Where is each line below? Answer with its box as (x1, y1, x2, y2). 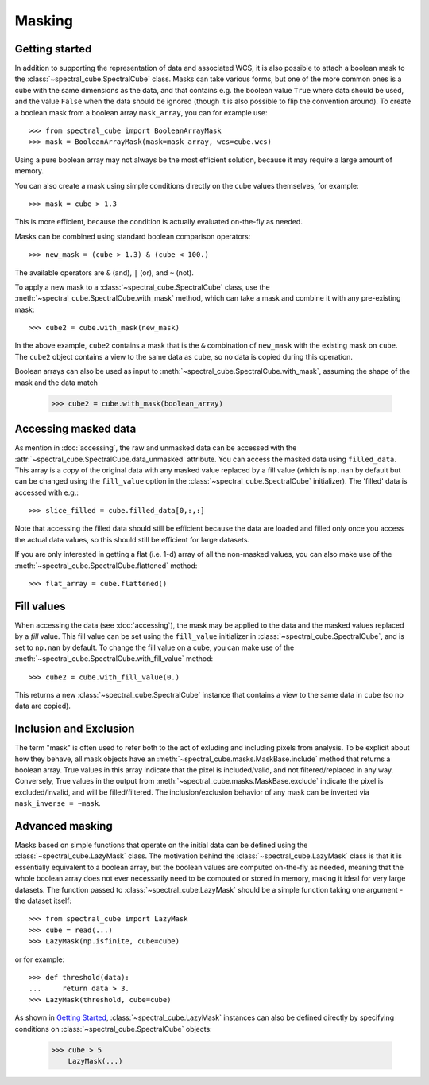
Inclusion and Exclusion (14, 722, 135, 736)
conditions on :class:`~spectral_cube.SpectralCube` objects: (14, 1024, 212, 1033)
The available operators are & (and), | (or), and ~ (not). (14, 267, 194, 278)
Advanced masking (14, 819, 113, 833)
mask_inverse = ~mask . (14, 799, 101, 808)
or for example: (14, 955, 65, 964)
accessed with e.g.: (14, 488, 79, 497)
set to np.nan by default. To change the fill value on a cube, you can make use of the (14, 643, 295, 652)
